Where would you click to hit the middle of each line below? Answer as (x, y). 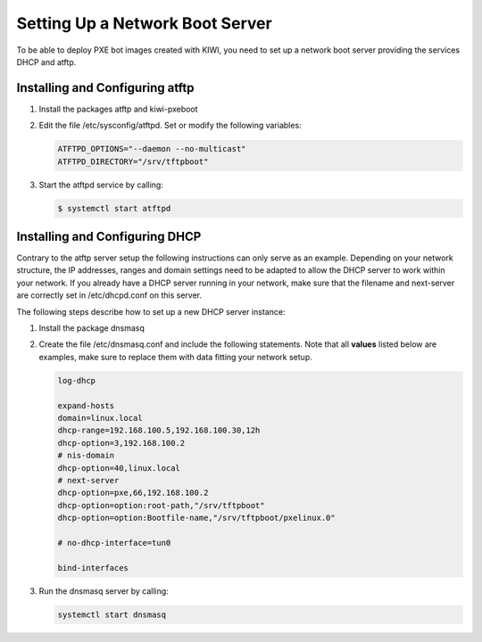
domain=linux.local (100, 418)
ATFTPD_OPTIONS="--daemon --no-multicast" (152, 149)
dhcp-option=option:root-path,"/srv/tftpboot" (161, 505)
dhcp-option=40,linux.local (119, 468)
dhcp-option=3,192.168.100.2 (121, 443)
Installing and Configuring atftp (105, 88)
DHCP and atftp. (46, 62)
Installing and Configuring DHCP (109, 236)
